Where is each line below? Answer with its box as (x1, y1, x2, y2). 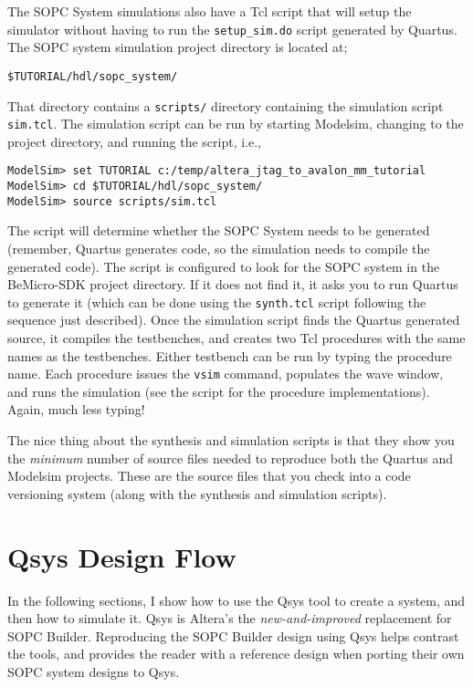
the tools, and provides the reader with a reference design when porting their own (7, 644, 465, 663)
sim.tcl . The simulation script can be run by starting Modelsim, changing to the (7, 114, 464, 133)
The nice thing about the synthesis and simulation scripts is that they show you (7, 431, 455, 450)
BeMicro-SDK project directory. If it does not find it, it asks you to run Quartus (7, 275, 458, 294)
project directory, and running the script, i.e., (7, 131, 261, 151)
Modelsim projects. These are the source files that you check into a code (7, 466, 411, 485)
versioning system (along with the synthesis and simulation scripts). (7, 484, 387, 503)
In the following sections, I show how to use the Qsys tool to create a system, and (7, 590, 466, 609)
